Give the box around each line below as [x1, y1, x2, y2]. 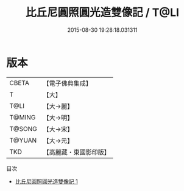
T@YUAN [9, 136, 37, 144]
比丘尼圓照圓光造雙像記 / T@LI [25, 6, 180, 20]
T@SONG [9, 124, 38, 133]
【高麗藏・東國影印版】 [43, 148, 111, 156]
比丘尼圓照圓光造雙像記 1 [15, 178, 78, 185]
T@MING [9, 113, 36, 121]
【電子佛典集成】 [43, 79, 93, 88]
